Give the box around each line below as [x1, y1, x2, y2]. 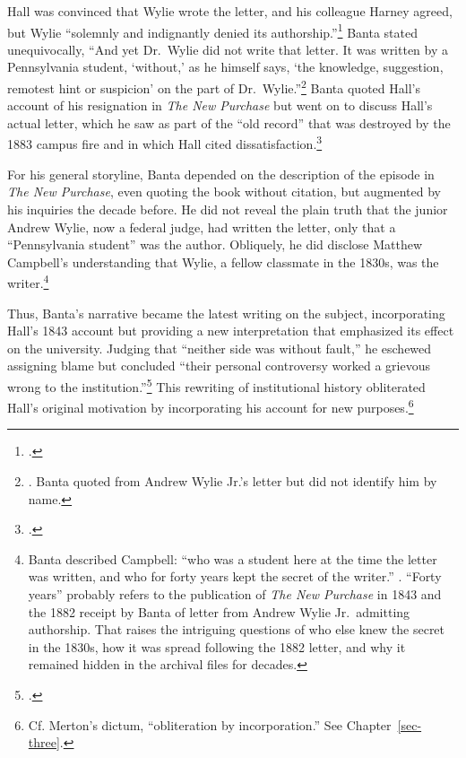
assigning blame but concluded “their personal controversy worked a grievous [7, 356, 430, 375]
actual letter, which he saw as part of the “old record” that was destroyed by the [7, 113, 451, 132]
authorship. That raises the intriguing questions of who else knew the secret [28, 620, 445, 639]
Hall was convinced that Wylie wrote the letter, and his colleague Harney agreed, [7, 2, 453, 20]
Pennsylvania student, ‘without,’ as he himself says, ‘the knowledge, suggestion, [7, 57, 444, 76]
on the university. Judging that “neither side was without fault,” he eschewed [7, 338, 432, 357]
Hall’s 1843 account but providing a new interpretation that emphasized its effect [7, 321, 454, 340]
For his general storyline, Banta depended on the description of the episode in [7, 164, 435, 183]
